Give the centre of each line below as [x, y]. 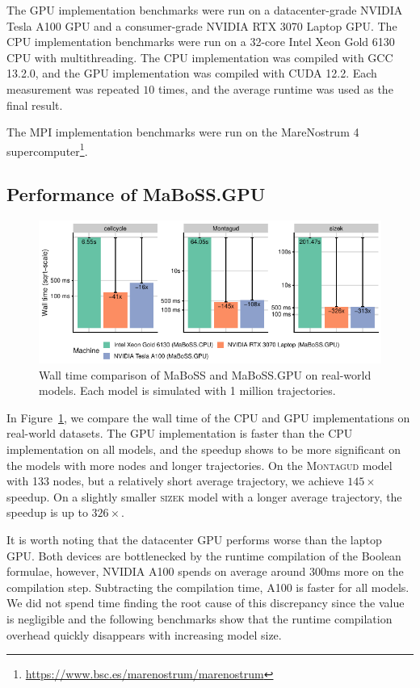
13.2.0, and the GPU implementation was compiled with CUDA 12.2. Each [192, 73]
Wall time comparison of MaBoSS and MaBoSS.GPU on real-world [205, 374]
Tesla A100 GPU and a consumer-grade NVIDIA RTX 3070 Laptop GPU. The [202, 25]
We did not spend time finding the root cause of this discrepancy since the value [206, 603]
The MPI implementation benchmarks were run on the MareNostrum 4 [183, 132]
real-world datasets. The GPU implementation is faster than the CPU [180, 433]
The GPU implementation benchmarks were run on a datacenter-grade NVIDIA [205, 10]
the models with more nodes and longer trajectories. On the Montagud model [199, 465]
